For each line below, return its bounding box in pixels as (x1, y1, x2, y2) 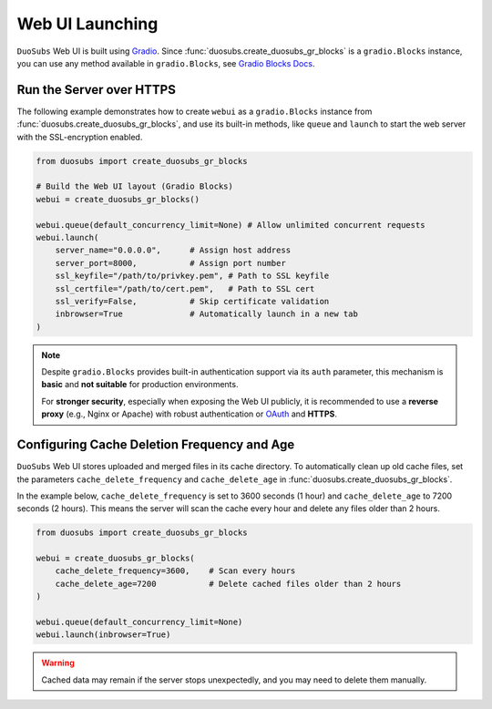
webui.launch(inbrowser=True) (36, 630, 171, 640)
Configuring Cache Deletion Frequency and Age (16, 437, 295, 453)
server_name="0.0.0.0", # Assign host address (55, 245, 292, 255)
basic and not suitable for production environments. (41, 379, 239, 390)
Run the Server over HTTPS (16, 82, 177, 98)
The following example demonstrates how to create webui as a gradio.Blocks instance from (16, 106, 373, 117)
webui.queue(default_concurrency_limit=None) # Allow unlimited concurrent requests (36, 220, 425, 230)
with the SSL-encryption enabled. (16, 131, 143, 142)
